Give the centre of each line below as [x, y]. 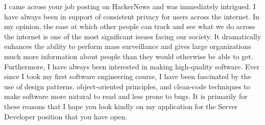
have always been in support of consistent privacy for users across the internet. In [132, 16]
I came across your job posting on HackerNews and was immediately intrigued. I [130, 6]
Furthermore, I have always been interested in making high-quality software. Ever [132, 66]
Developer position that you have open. [66, 116]
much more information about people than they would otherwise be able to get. [129, 56]
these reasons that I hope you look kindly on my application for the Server [121, 106]
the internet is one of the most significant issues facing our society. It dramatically [133, 36]
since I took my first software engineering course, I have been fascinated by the [128, 76]
